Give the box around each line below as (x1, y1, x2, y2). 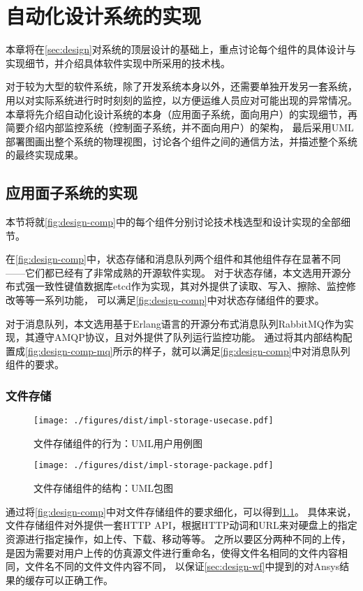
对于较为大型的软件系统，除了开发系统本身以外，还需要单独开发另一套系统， (6, 79, 357, 94)
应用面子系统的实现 (6, 182, 138, 203)
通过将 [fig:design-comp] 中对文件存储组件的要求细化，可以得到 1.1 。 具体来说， (6, 504, 357, 518)
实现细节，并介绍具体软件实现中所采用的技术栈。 (6, 55, 230, 70)
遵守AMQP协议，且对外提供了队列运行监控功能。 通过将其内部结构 (34, 330, 343, 344)
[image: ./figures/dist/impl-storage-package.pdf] (34, 460, 274, 471)
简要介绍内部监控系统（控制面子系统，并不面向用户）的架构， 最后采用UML (6, 120, 354, 135)
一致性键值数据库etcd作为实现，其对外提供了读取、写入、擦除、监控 (34, 279, 346, 293)
